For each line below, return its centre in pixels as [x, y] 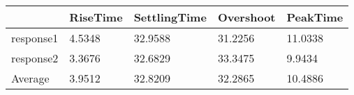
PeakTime [315, 17]
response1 [35, 38]
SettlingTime [170, 17]
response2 [35, 58]
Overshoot [246, 17]
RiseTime [96, 17]
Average [30, 78]
